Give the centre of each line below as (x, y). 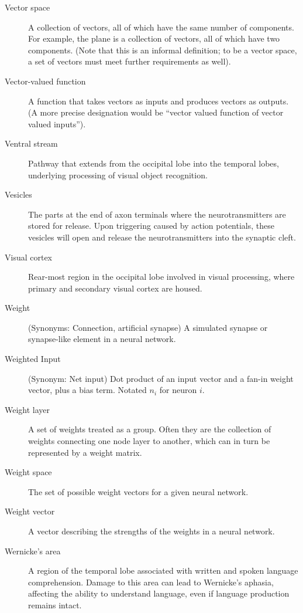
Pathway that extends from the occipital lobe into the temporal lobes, (154, 163)
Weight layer (27, 409)
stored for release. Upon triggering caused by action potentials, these (151, 226)
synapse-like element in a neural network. (102, 339)
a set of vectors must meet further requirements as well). (130, 61)
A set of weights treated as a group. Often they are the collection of (150, 429)
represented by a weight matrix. (85, 452)
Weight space (28, 472)
